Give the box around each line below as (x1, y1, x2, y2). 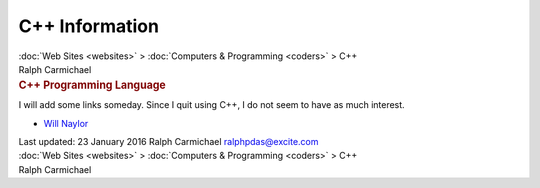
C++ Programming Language (18, 78, 166, 92)
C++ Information (18, 15, 160, 37)
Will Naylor (43, 117, 89, 129)
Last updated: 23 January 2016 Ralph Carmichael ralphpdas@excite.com (18, 135, 319, 147)
